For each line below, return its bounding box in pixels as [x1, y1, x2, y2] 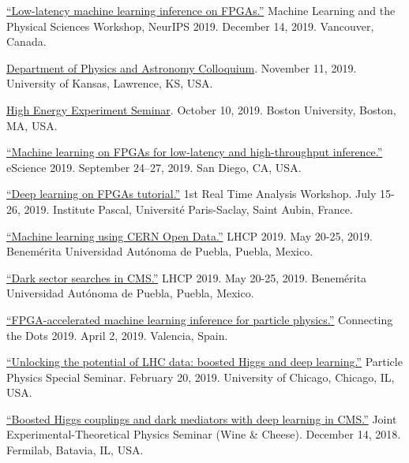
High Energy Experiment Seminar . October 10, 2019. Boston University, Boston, [6, 101, 396, 118]
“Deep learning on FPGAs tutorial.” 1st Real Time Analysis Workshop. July [6, 185, 377, 202]
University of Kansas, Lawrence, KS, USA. [6, 75, 213, 91]
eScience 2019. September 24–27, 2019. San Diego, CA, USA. [6, 159, 302, 175]
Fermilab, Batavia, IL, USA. [6, 442, 144, 458]
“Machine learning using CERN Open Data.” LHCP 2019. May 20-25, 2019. [6, 227, 373, 244]
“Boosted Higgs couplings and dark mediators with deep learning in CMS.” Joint [6, 410, 397, 427]
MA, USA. [6, 117, 58, 133]
